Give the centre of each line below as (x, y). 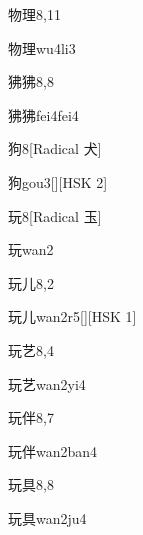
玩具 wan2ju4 (47, 517)
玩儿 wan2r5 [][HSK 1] (72, 316)
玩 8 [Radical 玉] (55, 215)
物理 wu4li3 (42, 47)
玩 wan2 (31, 249)
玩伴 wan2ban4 (53, 450)
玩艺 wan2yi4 (47, 383)
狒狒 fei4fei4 (43, 114)
